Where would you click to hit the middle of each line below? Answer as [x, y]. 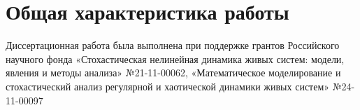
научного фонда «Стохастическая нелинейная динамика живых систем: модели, [175, 59]
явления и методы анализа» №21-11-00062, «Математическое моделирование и [173, 73]
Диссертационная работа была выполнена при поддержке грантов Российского [173, 45]
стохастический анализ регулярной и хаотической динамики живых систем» [168, 86]
